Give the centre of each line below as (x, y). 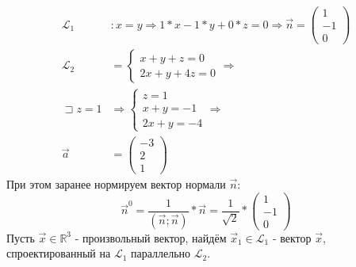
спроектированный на (59, 253)
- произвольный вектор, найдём (151, 237)
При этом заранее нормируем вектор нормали (116, 184)
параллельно (161, 253)
